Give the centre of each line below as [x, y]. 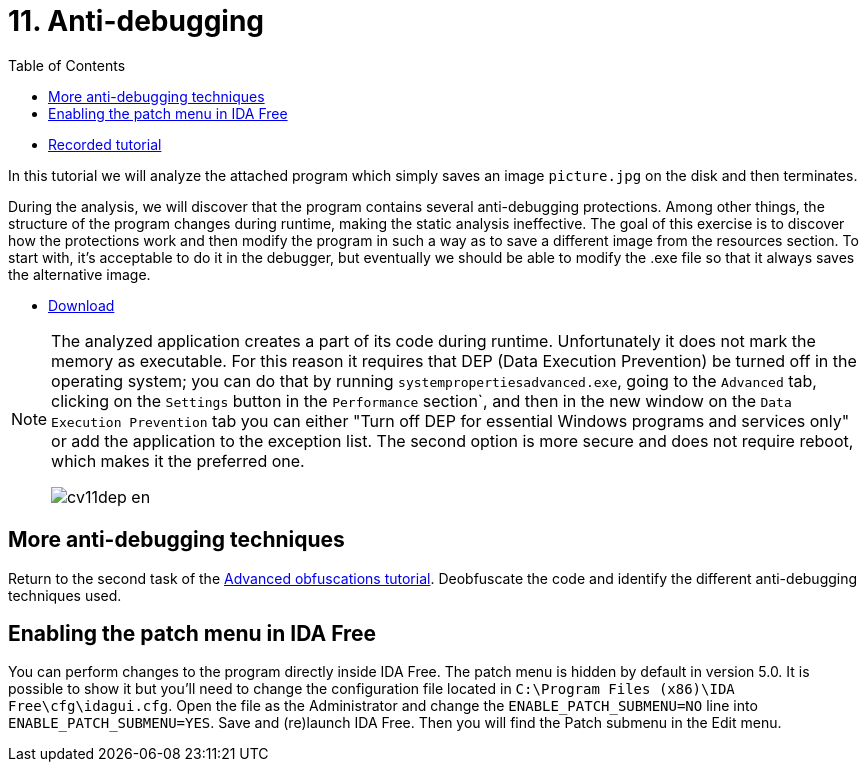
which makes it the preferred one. [178, 460]
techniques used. [65, 595]
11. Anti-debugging [136, 21]
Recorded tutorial [105, 144]
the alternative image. [79, 274]
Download [81, 305]
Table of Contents [67, 65]
